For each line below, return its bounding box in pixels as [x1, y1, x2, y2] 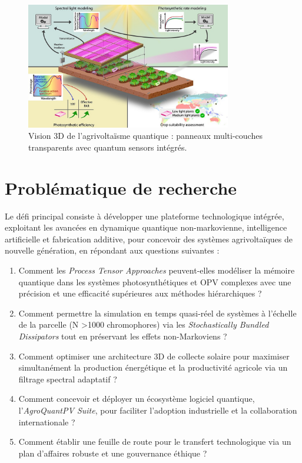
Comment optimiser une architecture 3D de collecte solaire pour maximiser [18, 349, 290, 362]
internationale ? [18, 415, 75, 428]
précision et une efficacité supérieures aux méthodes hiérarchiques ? [18, 287, 262, 299]
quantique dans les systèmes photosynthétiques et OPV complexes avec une [18, 275, 291, 288]
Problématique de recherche [5, 175, 237, 199]
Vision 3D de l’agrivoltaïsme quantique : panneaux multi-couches [28, 129, 263, 142]
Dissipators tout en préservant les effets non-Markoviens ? [18, 329, 227, 342]
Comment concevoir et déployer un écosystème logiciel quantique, [18, 392, 255, 405]
